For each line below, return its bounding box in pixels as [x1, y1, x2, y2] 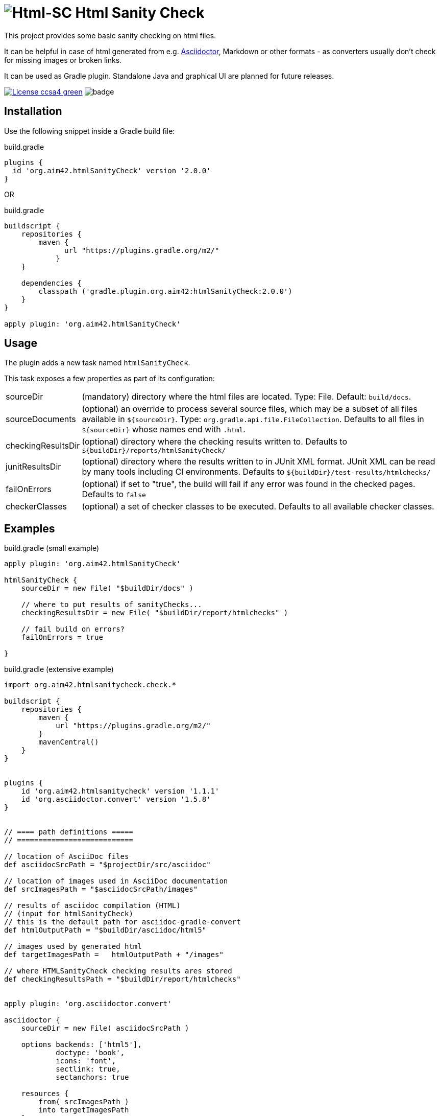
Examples [4, 522, 55, 535]
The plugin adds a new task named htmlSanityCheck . [4, 358, 190, 367]
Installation [4, 105, 62, 118]
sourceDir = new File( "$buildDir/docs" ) [21, 584, 193, 593]
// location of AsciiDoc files [4, 852, 129, 861]
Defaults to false [82, 489, 146, 500]
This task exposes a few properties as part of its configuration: [4, 374, 215, 383]
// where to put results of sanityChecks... [21, 600, 202, 609]
